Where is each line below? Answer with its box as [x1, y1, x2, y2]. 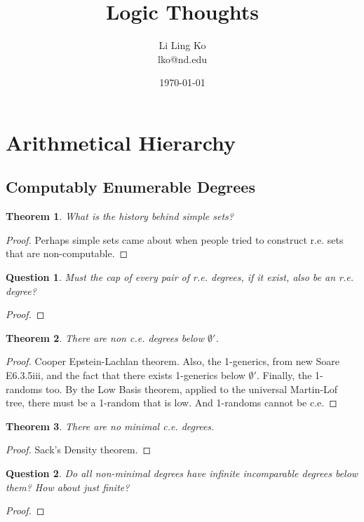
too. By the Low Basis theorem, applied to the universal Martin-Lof [45, 381, 337, 396]
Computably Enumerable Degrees [6, 176, 255, 198]
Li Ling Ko [159, 38, 206, 53]
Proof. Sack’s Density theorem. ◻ [6, 442, 151, 457]
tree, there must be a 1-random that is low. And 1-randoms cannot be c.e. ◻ [6, 395, 337, 410]
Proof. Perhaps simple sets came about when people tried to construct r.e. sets [6, 232, 344, 247]
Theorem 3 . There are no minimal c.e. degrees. [6, 418, 215, 433]
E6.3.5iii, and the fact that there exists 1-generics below [6, 368, 245, 383]
